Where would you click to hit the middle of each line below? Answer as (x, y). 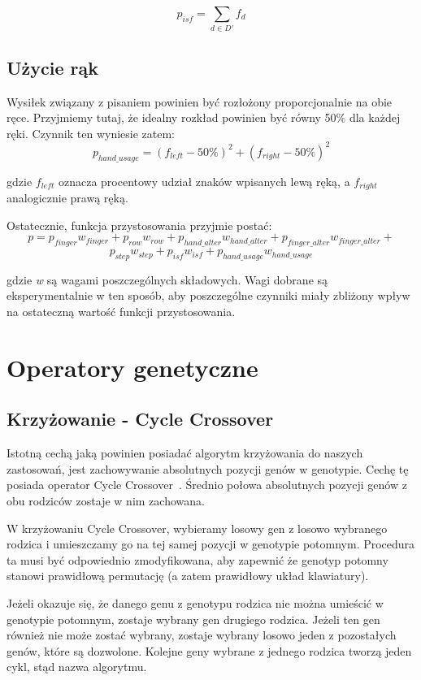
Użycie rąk (53, 67)
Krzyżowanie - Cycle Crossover (140, 419)
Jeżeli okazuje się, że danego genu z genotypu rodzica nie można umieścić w (195, 602)
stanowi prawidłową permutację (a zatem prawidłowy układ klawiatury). (188, 576)
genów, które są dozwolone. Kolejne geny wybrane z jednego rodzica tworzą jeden (209, 650)
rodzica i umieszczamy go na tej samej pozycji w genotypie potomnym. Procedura (211, 544)
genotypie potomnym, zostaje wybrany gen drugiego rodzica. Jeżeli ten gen (193, 619)
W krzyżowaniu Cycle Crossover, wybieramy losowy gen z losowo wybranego (197, 528)
